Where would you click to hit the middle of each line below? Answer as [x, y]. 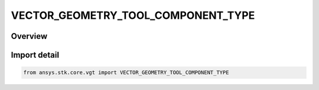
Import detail [35, 55]
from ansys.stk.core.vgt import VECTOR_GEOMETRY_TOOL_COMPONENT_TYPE [126, 73]
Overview [29, 36]
